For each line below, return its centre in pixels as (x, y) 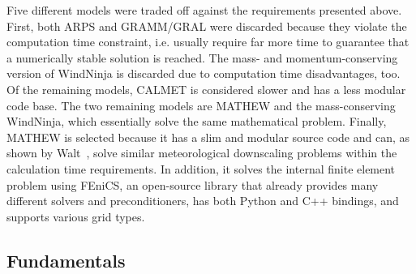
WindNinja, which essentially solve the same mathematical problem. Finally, (197, 121)
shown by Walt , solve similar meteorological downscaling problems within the (202, 153)
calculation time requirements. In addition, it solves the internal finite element (201, 168)
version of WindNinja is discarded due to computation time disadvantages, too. (204, 73)
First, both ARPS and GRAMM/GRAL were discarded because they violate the (207, 26)
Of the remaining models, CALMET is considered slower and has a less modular (206, 89)
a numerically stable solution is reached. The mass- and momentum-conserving (202, 57)
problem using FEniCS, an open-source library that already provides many (193, 184)
